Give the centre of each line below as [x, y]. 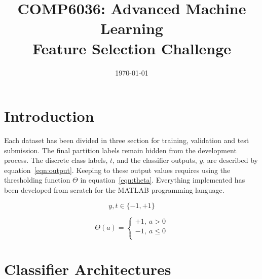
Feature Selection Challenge [132, 48]
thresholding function [37, 180]
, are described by [230, 160]
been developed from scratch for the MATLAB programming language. [114, 190]
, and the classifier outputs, [155, 160]
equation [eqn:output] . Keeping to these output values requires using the [117, 170]
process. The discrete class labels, [56, 160]
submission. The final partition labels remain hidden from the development [120, 150]
